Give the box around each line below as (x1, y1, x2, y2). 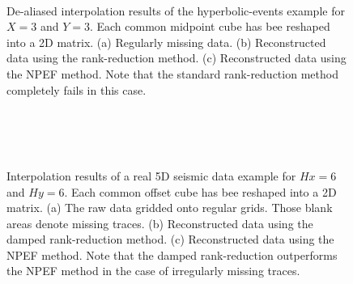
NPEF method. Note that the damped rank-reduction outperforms (6, 246, 338, 263)
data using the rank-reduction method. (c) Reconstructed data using (6, 49, 347, 66)
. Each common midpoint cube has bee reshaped (89, 18, 330, 35)
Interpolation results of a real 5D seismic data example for (6, 167, 296, 184)
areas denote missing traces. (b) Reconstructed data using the (6, 214, 313, 231)
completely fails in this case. (6, 81, 147, 98)
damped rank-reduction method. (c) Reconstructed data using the (6, 231, 334, 248)
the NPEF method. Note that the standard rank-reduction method (6, 65, 338, 82)
